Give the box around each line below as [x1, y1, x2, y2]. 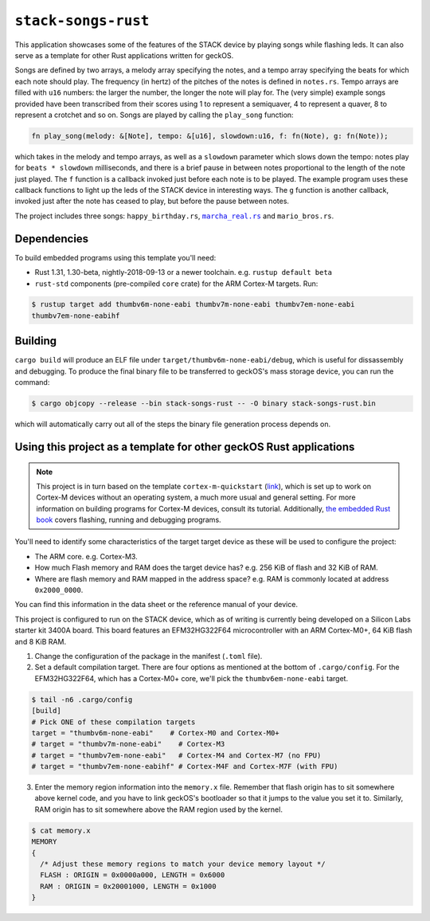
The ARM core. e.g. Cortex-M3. [34, 551, 139, 561]
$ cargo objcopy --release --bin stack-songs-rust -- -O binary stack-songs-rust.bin [31, 399, 376, 408]
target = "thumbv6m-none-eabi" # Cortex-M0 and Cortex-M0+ [31, 728, 279, 737]
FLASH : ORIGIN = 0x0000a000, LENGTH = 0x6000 [40, 871, 225, 880]
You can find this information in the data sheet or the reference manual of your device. [14, 600, 299, 609]
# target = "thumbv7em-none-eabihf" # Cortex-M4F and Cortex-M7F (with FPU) [31, 762, 338, 771]
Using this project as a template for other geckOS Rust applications [14, 440, 355, 453]
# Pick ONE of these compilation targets [31, 717, 196, 727]
